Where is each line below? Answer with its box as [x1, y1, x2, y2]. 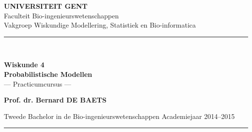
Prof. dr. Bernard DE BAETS [4, 95, 107, 105]
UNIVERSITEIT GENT [4, 1, 88, 11]
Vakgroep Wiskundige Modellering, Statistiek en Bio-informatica [4, 20, 196, 30]
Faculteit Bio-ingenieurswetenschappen [4, 10, 119, 20]
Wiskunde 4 [4, 59, 45, 70]
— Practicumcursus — [4, 78, 71, 88]
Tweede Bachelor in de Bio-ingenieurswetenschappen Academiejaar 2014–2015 [4, 111, 235, 121]
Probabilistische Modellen [4, 69, 92, 79]
